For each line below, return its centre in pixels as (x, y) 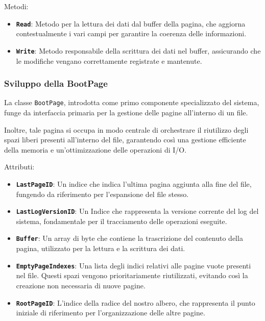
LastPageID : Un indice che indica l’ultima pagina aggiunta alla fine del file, (134, 183)
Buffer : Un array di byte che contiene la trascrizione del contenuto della (129, 238)
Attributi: (19, 167)
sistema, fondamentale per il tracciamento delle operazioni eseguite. (122, 221)
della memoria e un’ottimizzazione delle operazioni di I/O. (95, 149)
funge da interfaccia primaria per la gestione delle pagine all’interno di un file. (126, 112)
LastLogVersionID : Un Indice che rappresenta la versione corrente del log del (137, 211)
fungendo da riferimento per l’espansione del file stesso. (102, 194)
